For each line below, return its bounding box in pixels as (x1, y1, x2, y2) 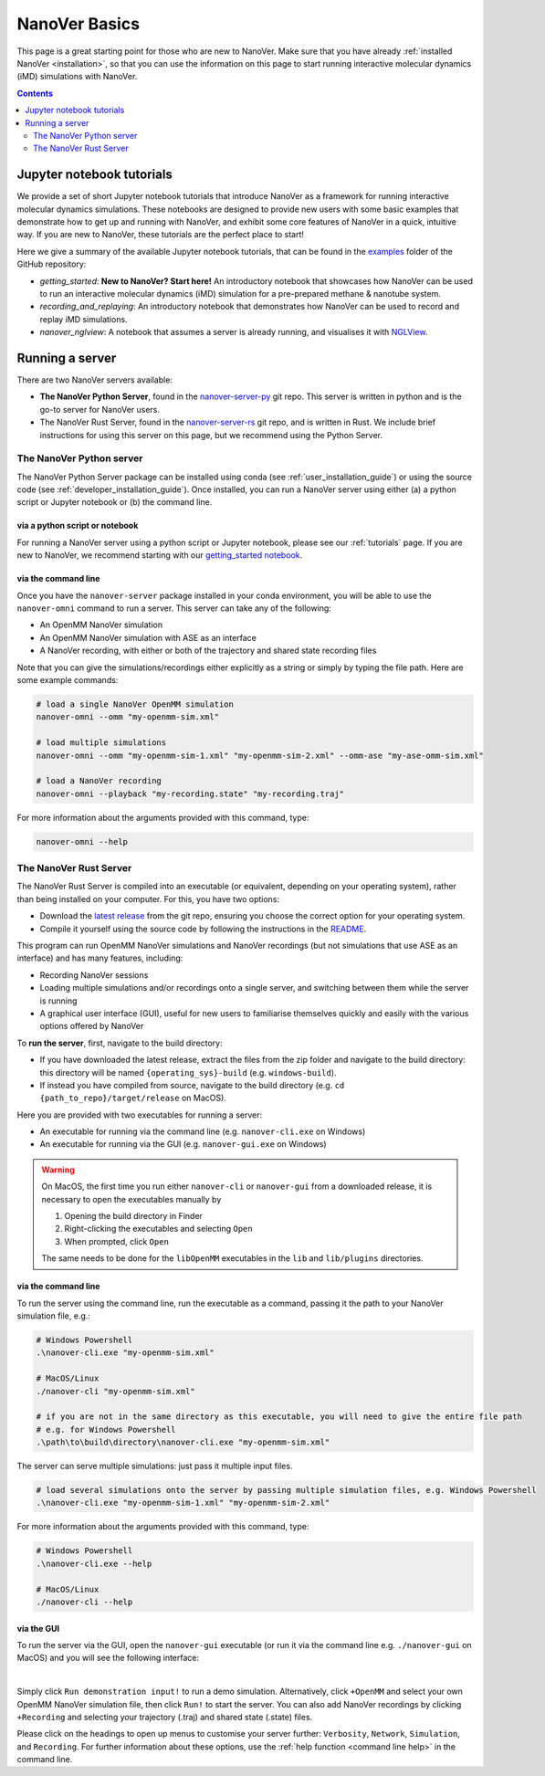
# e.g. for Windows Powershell (36, 1424, 177, 1434)
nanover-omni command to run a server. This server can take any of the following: (16, 603, 332, 614)
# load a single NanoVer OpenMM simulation (36, 699, 235, 709)
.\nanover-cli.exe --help (36, 1558, 152, 1569)
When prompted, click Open (64, 1235, 169, 1246)
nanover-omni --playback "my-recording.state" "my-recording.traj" (36, 788, 345, 799)
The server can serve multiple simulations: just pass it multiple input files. (16, 1461, 293, 1472)
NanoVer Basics (16, 14, 141, 34)
